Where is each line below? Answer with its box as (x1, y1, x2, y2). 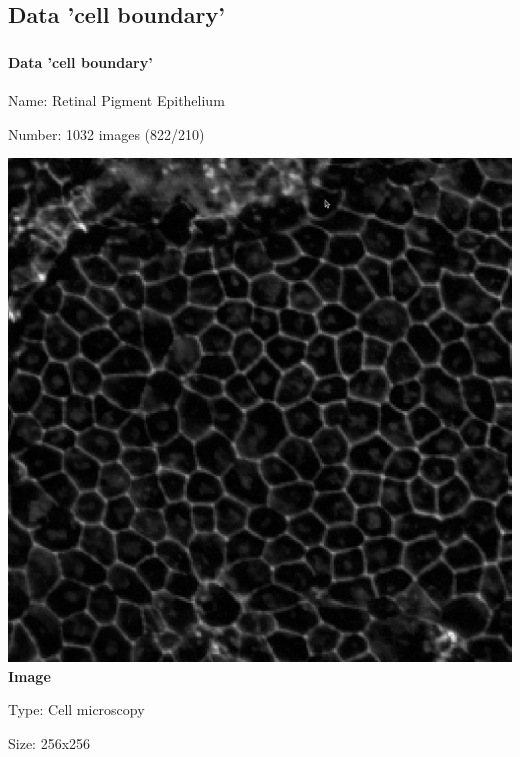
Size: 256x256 (8, 732, 91, 753)
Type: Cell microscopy (8, 699, 145, 720)
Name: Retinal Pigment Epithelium (8, 89, 225, 110)
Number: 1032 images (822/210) (8, 123, 205, 144)
